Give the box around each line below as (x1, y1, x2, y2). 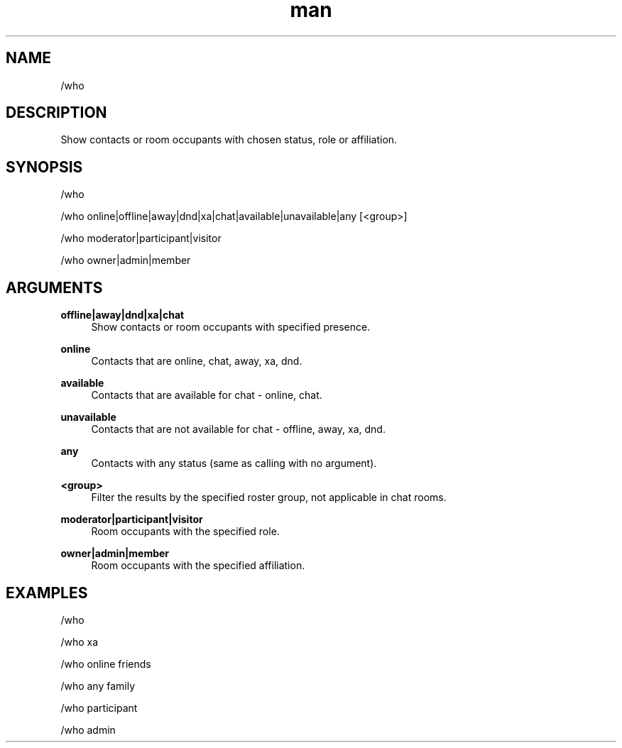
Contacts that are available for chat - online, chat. (91, 389, 322, 402)
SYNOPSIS (6, 158, 83, 176)
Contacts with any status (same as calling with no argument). (91, 457, 377, 470)
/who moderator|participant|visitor (60, 232, 222, 245)
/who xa (60, 635, 99, 648)
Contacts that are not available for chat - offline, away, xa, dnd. (91, 423, 386, 436)
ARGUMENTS (6, 278, 103, 297)
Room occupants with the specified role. (91, 525, 280, 538)
